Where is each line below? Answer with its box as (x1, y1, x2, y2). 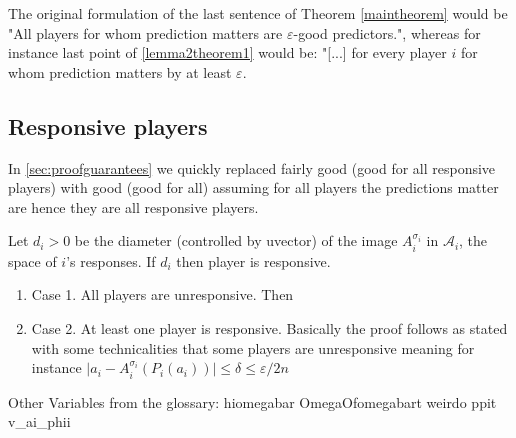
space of (8, 250, 57, 271)
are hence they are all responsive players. (8, 196, 259, 217)
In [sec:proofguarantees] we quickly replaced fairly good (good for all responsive (8, 157, 496, 178)
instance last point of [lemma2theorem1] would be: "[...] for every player (8, 42, 447, 63)
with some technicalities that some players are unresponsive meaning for (31, 337, 475, 358)
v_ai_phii (8, 411, 71, 432)
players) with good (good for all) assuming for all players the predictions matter (8, 177, 499, 198)
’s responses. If (66, 250, 156, 271)
